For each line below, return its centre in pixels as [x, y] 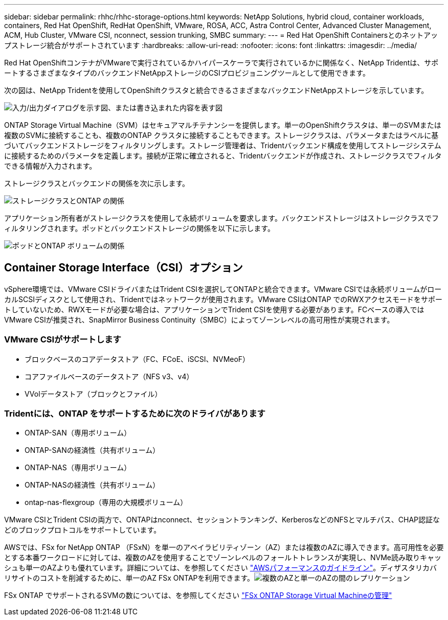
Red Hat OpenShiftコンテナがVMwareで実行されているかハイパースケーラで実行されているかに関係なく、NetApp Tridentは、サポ [221, 63]
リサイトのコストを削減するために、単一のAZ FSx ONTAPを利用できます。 [129, 578]
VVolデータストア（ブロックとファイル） [93, 394]
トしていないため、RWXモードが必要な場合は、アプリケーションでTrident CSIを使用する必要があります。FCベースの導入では [214, 309]
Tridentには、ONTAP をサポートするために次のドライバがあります [135, 413]
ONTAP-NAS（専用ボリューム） [78, 468]
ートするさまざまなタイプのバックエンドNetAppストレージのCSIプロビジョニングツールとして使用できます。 [187, 73]
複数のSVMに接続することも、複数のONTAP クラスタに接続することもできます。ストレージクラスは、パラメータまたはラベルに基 [221, 135]
